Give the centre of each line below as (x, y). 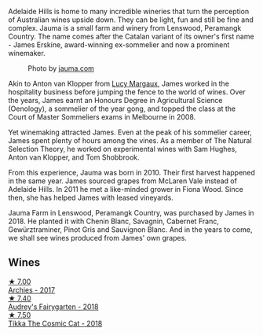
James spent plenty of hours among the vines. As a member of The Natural (130, 140)
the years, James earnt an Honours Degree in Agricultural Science (115, 100)
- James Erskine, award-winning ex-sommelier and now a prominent (119, 45)
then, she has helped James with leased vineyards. (91, 197)
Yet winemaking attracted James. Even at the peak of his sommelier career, (130, 132)
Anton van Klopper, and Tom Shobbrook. (74, 157)
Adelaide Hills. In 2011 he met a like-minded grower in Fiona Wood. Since (126, 189)
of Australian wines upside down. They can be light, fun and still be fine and (131, 20)
